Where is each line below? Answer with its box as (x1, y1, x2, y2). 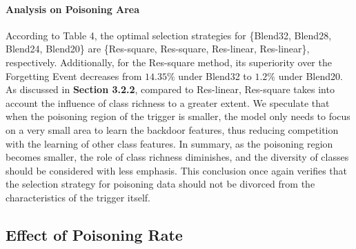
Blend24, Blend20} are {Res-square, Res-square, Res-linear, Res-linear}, (6, 41, 310, 56)
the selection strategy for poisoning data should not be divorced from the (6, 177, 315, 191)
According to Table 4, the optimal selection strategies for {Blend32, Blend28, (6, 28, 332, 42)
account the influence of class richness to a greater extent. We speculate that (6, 95, 330, 110)
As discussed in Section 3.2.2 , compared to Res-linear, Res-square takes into (6, 82, 335, 97)
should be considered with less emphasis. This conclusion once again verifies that (6, 163, 348, 177)
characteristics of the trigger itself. (6, 190, 150, 204)
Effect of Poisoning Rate (6, 223, 183, 245)
